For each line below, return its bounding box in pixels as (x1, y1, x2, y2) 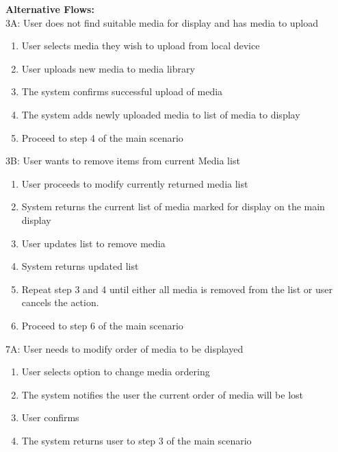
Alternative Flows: (5, 2, 94, 16)
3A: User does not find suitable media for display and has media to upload (5, 15, 319, 29)
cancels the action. (21, 295, 99, 310)
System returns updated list (21, 259, 139, 273)
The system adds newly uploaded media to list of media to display (21, 107, 300, 121)
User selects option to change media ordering (21, 364, 210, 379)
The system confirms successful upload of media (21, 84, 223, 99)
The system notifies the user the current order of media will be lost (21, 387, 304, 401)
